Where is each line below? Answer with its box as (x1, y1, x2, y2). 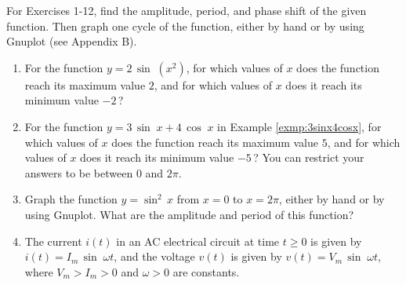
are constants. (172, 263, 240, 280)
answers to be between (24, 164, 133, 181)
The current (24, 232, 82, 249)
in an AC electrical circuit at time (116, 232, 280, 249)
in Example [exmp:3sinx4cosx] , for (217, 118, 382, 134)
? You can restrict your (253, 149, 364, 166)
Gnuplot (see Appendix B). (6, 33, 137, 49)
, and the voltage (114, 248, 195, 265)
